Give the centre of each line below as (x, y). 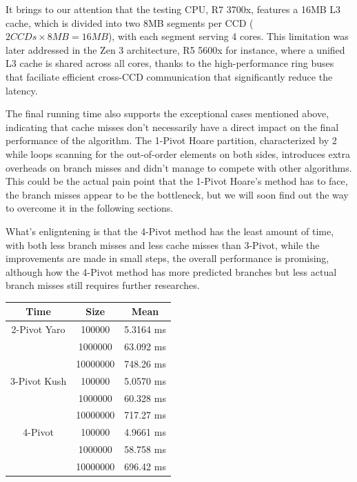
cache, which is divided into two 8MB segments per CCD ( (130, 22)
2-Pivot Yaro (38, 329)
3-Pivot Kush (39, 380)
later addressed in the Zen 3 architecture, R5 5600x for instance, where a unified (175, 49)
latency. (22, 90)
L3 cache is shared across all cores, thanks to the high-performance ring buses (170, 63)
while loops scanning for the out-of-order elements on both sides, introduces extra (178, 153)
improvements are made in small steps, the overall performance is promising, (167, 258)
